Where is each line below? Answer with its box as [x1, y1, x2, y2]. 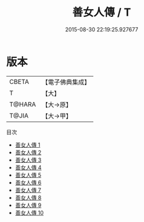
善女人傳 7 [15, 186, 41, 194]
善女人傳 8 [15, 194, 42, 201]
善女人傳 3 [15, 156, 42, 163]
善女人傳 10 [15, 209, 44, 216]
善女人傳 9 [15, 201, 42, 209]
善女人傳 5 [15, 171, 42, 179]
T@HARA [9, 100, 36, 109]
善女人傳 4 [15, 163, 42, 171]
